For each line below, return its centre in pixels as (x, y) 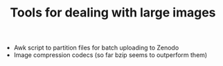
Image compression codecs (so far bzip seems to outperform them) (110, 55)
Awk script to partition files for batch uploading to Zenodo (96, 48)
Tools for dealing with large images (113, 13)
